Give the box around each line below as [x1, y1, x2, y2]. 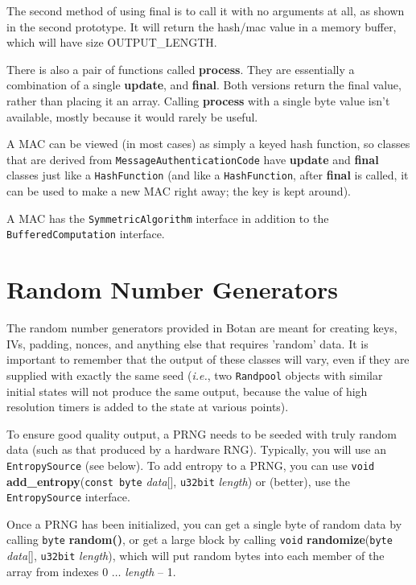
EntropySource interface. [6, 488, 130, 505]
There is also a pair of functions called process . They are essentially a [6, 60, 355, 77]
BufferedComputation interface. [6, 225, 165, 242]
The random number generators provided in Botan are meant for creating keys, [6, 319, 397, 336]
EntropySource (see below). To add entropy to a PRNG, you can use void [6, 456, 375, 473]
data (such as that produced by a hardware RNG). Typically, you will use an [6, 441, 386, 458]
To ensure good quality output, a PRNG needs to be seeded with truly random [6, 425, 397, 442]
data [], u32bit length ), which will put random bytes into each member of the [6, 547, 385, 564]
